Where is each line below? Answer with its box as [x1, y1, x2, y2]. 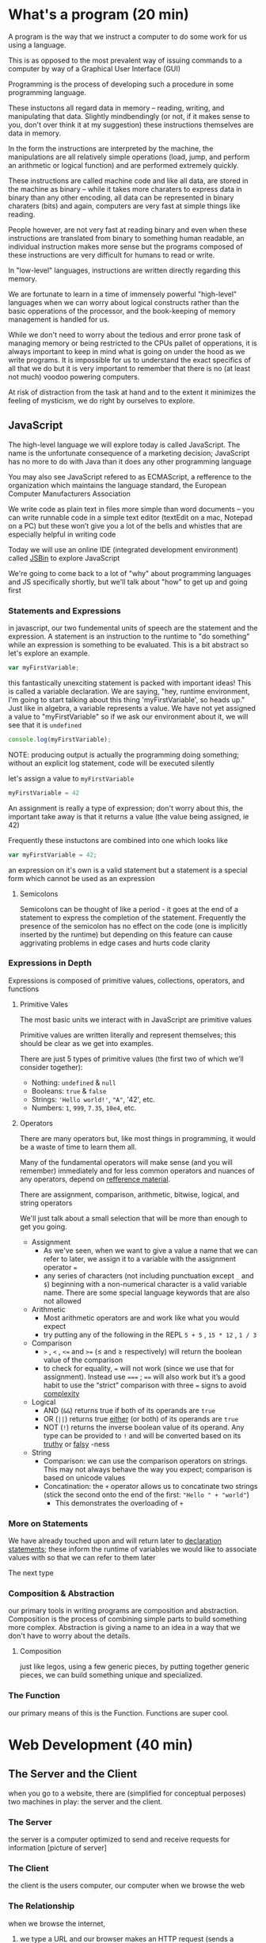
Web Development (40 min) [8, 1735, 194, 1754]
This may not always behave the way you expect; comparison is [43, 1464, 253, 1474]
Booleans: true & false [31, 1086, 107, 1095]
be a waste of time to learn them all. [19, 1142, 137, 1151]
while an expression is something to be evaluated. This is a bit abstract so [8, 640, 249, 650]
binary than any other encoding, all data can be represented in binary [8, 193, 234, 202]
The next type [8, 1568, 54, 1578]
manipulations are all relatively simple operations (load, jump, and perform [8, 152, 250, 162]
